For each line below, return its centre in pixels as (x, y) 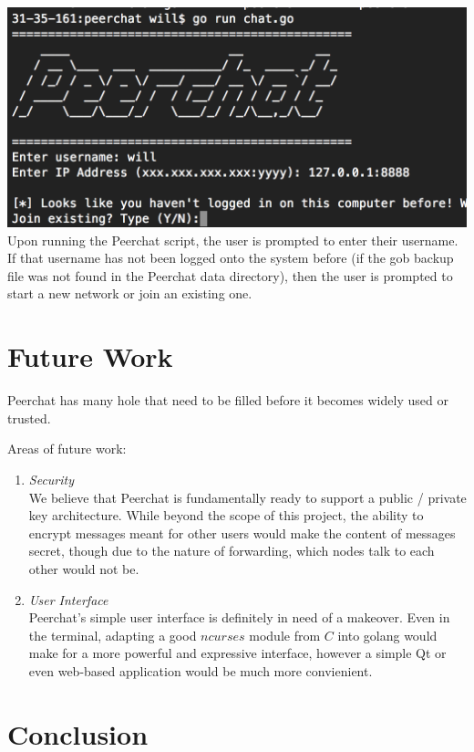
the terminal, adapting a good (113, 635)
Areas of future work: (67, 449)
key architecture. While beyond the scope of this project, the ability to (226, 515)
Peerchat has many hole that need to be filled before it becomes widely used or (228, 400)
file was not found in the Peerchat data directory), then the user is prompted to (230, 275)
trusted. (29, 418)
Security (52, 479)
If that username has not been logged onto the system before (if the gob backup (231, 258)
